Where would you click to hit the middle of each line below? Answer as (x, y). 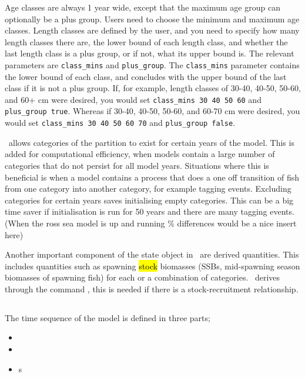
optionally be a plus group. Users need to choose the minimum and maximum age (152, 19)
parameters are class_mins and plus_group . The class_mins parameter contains (152, 64)
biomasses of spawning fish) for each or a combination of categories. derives (143, 277)
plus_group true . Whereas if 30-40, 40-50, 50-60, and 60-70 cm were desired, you (152, 111)
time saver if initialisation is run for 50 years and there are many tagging (136, 211)
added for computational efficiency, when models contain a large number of (140, 154)
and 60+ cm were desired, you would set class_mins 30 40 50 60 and (133, 99)
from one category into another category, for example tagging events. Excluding (148, 188)
